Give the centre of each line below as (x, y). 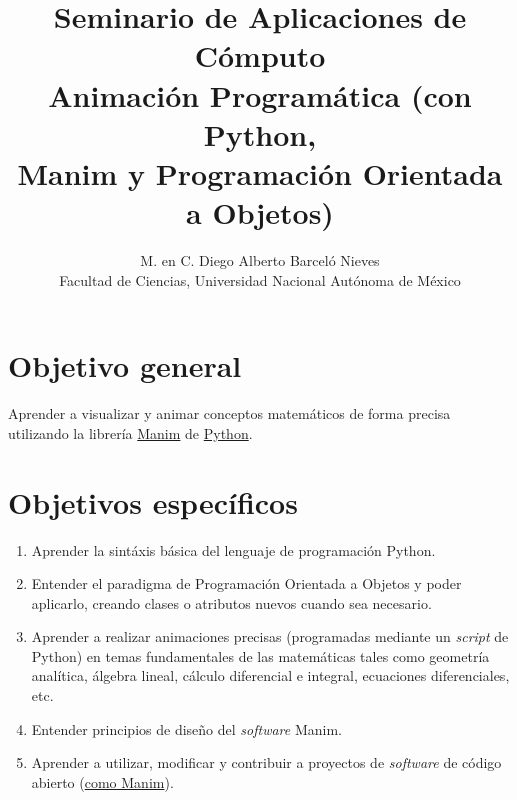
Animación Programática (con (260, 94)
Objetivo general (125, 365)
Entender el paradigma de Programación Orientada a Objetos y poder (246, 583)
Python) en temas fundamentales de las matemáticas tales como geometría (260, 655)
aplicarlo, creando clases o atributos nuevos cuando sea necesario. (231, 602)
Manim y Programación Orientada (260, 172)
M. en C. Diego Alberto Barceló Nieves (260, 260)
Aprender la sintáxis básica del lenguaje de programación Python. (233, 549)
